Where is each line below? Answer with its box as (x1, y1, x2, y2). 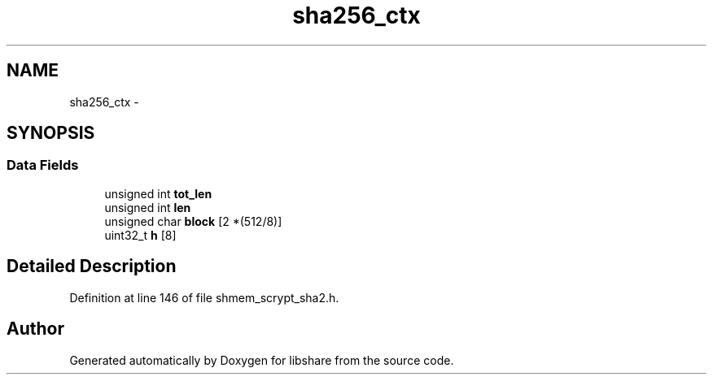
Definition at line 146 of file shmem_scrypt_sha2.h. (69, 290, 339, 305)
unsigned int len (104, 200, 191, 214)
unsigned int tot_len (104, 186, 212, 201)
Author (7, 318, 64, 340)
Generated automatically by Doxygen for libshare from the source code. (69, 353, 454, 367)
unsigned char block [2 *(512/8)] (104, 214, 282, 228)
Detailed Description (7, 256, 177, 277)
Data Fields (7, 157, 79, 174)
